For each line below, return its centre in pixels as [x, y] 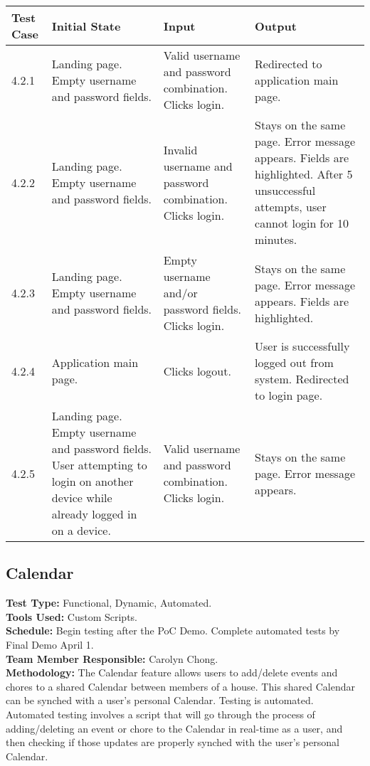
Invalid [180, 149]
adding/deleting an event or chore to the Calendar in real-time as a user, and [174, 728]
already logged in [94, 514]
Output [276, 26]
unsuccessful [285, 190]
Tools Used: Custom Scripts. [72, 616]
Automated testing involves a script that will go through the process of [160, 714]
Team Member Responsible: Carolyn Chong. [112, 658]
